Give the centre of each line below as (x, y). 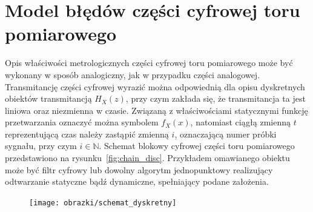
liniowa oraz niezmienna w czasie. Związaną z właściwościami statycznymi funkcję (156, 110)
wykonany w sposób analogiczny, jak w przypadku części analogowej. (133, 74)
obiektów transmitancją (48, 98)
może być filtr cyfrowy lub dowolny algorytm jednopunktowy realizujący (139, 169)
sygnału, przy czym (41, 146)
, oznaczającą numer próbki (226, 134)
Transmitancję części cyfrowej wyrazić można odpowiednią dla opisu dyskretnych (155, 86)
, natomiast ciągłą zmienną (240, 122)
